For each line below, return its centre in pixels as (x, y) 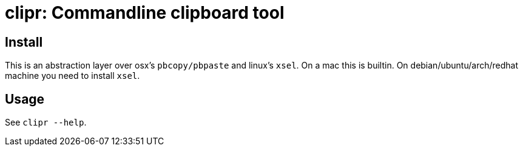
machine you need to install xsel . (73, 76)
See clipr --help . (46, 122)
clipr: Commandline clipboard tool (145, 13)
